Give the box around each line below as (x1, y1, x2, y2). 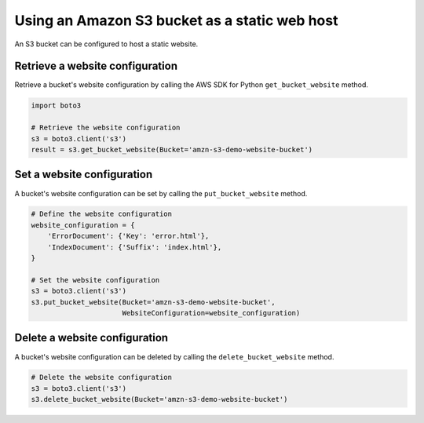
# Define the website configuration (31, 210, 173, 219)
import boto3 (31, 101, 82, 110)
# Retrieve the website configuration (31, 123, 181, 133)
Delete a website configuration (14, 331, 169, 345)
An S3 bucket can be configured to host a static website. (14, 39, 199, 49)
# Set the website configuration (31, 275, 160, 284)
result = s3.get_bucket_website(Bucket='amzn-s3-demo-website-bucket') (31, 145, 313, 154)
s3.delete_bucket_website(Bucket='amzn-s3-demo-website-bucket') (31, 395, 288, 404)
